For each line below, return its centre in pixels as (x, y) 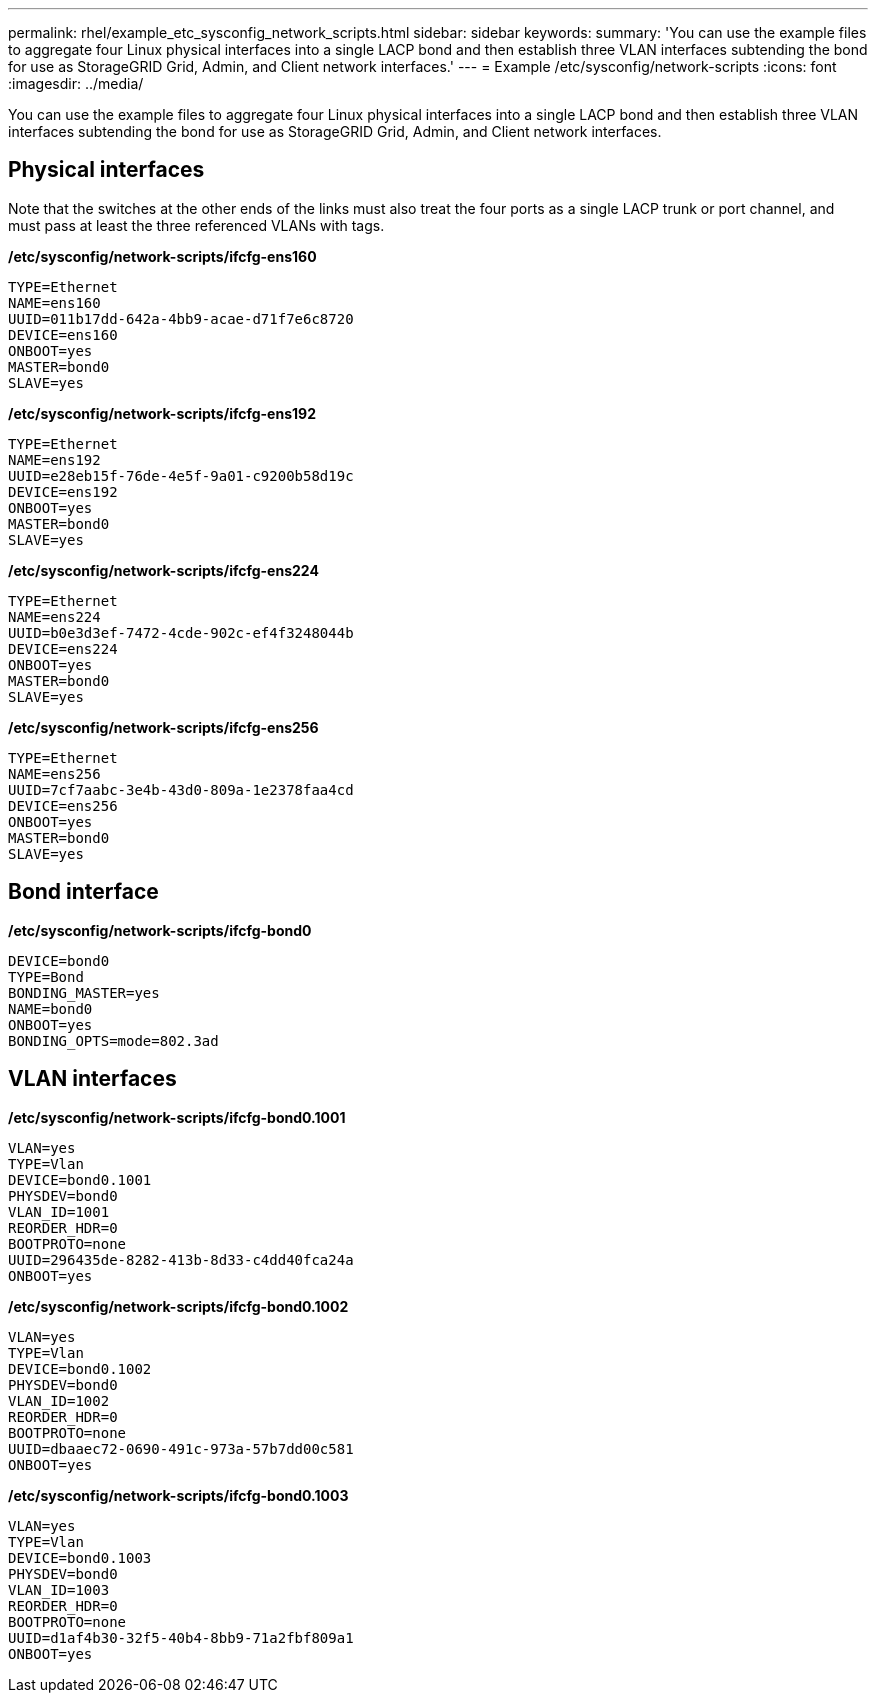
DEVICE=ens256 (63, 805)
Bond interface (83, 892)
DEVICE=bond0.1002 (80, 1368)
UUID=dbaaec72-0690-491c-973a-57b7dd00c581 (181, 1448)
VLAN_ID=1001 (59, 1211)
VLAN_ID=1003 (59, 1589)
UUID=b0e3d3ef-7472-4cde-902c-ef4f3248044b (181, 632)
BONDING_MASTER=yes (84, 992)
